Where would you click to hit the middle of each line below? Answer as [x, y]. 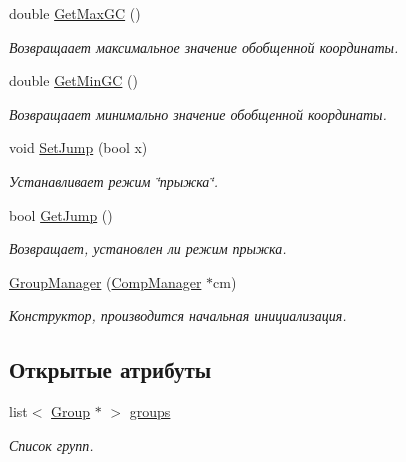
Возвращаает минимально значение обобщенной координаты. [198, 113]
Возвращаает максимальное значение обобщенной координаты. [204, 46]
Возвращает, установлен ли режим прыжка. [148, 248]
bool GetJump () [61, 214]
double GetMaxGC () [75, 13]
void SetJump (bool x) [78, 147]
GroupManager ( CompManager [105, 281]
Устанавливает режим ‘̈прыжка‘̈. [113, 180]
